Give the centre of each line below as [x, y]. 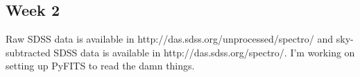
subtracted [28, 52]
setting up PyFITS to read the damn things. [100, 66]
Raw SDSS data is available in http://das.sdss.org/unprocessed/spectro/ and [170, 39]
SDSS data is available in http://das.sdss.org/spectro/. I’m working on [204, 52]
